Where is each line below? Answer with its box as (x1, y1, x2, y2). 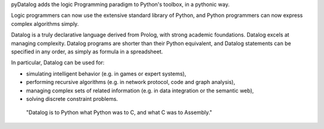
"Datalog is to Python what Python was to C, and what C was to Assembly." (26, 109, 212, 116)
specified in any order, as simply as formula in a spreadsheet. (11, 48, 163, 55)
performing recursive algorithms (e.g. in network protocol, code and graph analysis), (26, 79, 235, 86)
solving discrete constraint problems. (26, 95, 118, 102)
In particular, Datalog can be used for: (11, 59, 105, 66)
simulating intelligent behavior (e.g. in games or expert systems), (26, 70, 187, 77)
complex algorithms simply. (11, 20, 79, 27)
